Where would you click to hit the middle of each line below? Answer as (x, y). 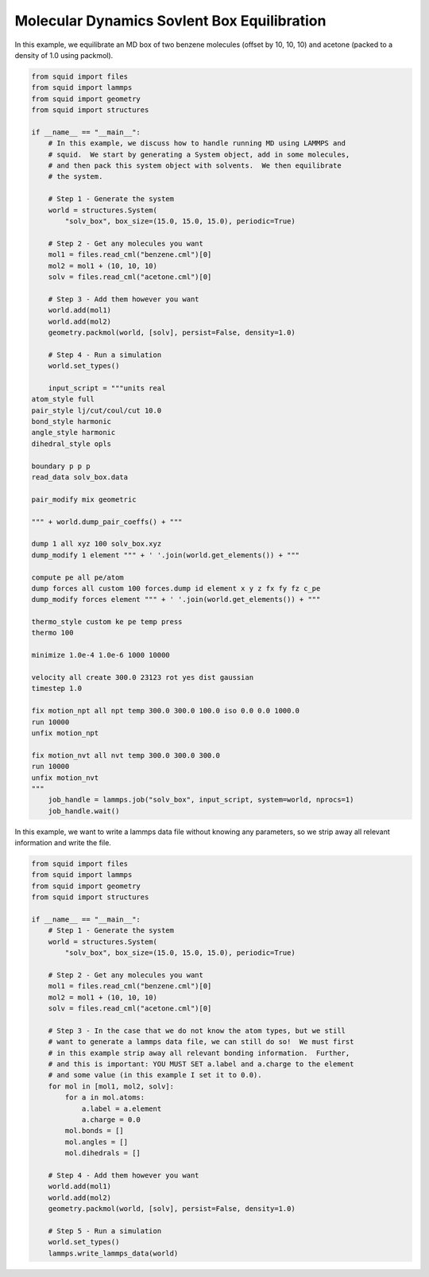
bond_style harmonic (71, 422)
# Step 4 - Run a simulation (105, 355)
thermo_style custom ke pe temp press (107, 622)
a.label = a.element (122, 1108)
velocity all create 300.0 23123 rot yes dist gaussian (143, 677)
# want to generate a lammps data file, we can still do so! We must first (201, 1042)
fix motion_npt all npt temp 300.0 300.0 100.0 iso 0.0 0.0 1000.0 (166, 711)
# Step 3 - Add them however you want (124, 299)
